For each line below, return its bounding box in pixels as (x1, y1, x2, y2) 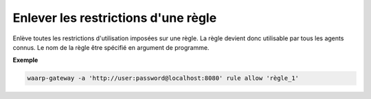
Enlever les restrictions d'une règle (12, 10, 217, 25)
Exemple (12, 56, 38, 64)
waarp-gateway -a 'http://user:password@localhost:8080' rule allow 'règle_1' (27, 74, 299, 82)
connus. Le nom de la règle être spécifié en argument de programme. (12, 43, 210, 51)
